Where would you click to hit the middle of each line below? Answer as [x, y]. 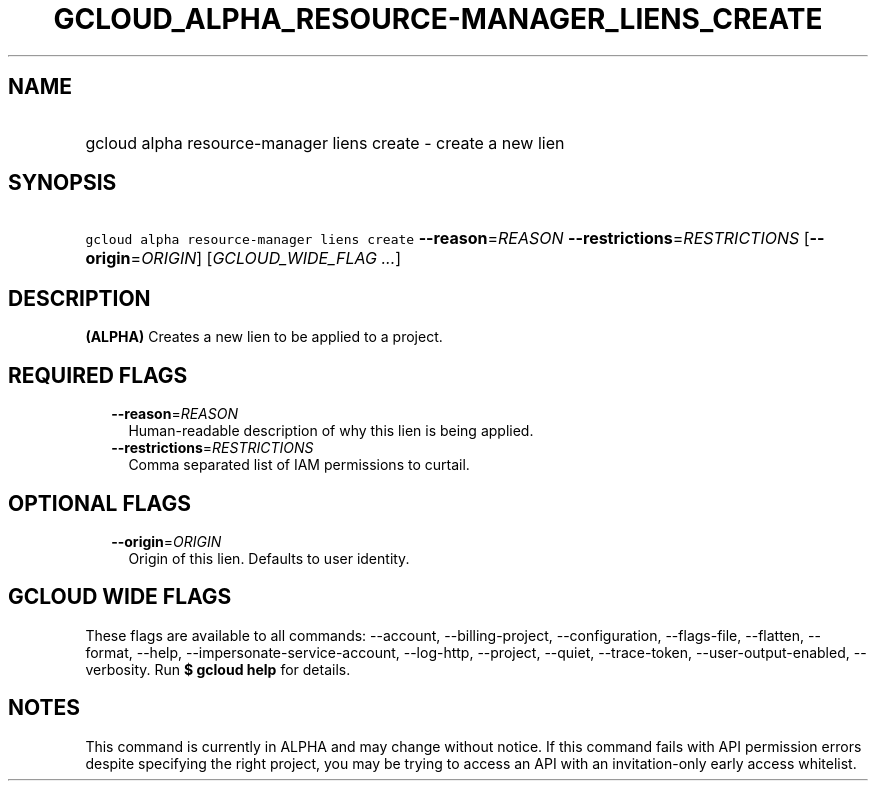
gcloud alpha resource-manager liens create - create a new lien [325, 142]
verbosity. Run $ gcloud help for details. [218, 669]
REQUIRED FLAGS [98, 375]
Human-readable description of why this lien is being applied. [331, 431]
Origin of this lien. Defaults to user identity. [269, 558]
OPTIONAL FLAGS [99, 503]
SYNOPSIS [62, 183]
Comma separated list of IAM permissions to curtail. [299, 465]
